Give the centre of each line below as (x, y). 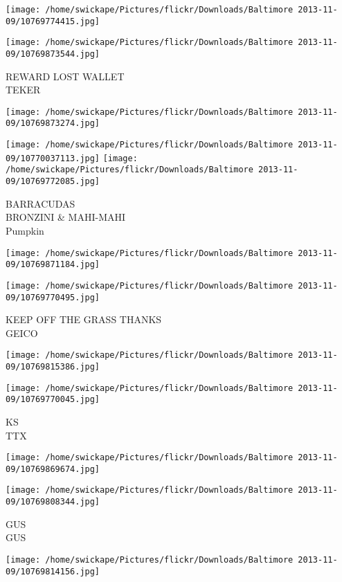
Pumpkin (25, 230)
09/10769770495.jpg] (53, 297)
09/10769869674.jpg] (53, 469)
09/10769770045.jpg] (53, 400)
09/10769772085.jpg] (53, 182)
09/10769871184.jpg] (53, 265)
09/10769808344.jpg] (53, 502)
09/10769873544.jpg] (53, 54)
